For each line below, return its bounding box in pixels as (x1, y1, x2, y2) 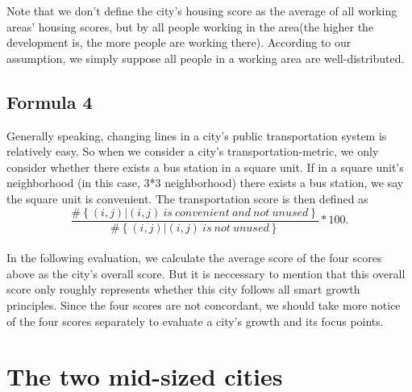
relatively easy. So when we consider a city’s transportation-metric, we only (6, 143, 379, 160)
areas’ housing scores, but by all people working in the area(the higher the (6, 18, 374, 35)
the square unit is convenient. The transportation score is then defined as (6, 190, 368, 206)
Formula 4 (6, 89, 93, 114)
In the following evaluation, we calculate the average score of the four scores (6, 249, 382, 266)
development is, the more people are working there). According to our (6, 34, 352, 51)
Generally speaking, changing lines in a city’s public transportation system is (6, 127, 387, 144)
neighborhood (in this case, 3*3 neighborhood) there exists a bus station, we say (6, 174, 404, 191)
